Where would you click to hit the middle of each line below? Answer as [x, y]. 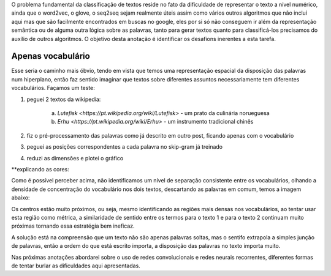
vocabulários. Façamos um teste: [53, 88]
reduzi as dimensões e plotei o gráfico [75, 158]
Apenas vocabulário [51, 56]
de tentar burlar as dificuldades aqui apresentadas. [76, 266]
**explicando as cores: [40, 169]
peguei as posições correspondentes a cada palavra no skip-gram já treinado [125, 147]
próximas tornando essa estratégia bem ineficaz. [73, 226]
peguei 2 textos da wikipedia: [64, 99]
